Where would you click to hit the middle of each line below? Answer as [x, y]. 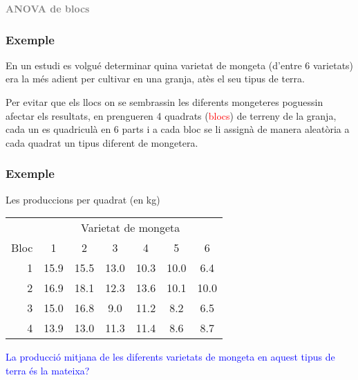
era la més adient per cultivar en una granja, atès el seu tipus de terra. [155, 79]
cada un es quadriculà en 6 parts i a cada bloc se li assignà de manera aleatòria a [178, 129]
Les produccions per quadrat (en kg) [83, 199]
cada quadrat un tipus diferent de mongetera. [102, 142]
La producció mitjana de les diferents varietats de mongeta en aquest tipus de [170, 357]
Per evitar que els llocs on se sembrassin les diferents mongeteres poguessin [164, 102]
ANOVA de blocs [48, 8]
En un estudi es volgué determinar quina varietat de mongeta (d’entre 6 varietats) [180, 65]
